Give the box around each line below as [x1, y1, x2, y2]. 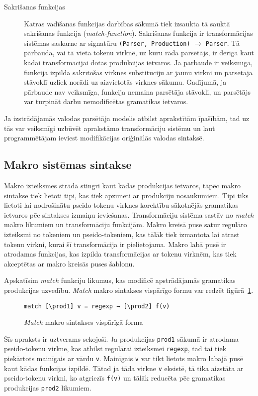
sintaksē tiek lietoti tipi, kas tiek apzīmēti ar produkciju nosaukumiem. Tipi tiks [4, 190, 249, 200]
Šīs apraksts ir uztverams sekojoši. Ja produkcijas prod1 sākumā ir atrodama [4, 333, 239, 344]
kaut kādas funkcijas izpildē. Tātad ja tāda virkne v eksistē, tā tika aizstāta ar [4, 363, 244, 373]
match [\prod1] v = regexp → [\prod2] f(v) [24, 302, 170, 310]
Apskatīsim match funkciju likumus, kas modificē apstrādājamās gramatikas [4, 275, 236, 285]
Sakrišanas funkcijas [4, 1, 65, 11]
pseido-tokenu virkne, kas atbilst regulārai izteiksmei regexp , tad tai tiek [4, 343, 227, 354]
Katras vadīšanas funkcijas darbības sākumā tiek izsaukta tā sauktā [24, 18, 230, 28]
